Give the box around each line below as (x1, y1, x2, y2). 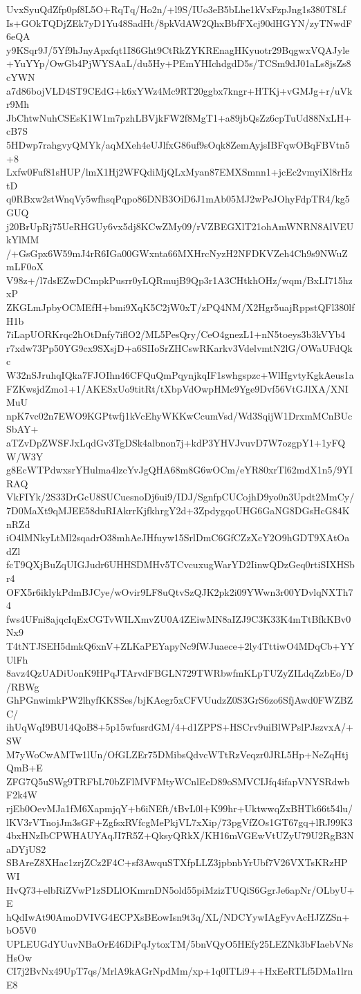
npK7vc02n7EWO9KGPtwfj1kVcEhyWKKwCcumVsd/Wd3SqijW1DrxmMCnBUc (6, 408, 353, 422)
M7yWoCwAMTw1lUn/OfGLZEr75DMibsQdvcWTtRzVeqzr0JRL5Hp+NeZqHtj (6, 747, 349, 761)
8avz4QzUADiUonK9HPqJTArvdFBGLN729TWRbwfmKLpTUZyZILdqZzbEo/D (6, 666, 353, 680)
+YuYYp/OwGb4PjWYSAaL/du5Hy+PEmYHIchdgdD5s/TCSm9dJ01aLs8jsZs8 (6, 56, 351, 71)
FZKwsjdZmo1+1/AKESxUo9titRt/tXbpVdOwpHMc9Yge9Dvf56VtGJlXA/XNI (6, 381, 349, 395)
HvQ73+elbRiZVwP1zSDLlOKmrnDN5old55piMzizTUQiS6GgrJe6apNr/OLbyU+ (6, 882, 355, 897)
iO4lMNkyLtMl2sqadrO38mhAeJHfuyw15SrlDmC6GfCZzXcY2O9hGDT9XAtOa (6, 530, 350, 545)
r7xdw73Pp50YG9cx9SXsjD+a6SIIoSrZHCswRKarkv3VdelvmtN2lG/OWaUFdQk (6, 340, 353, 355)
